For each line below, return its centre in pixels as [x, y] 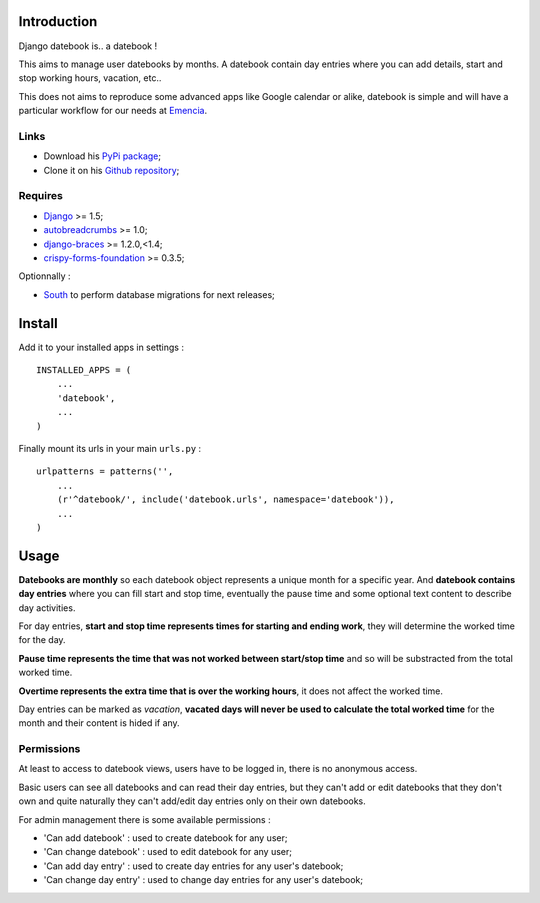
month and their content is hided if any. [99, 723]
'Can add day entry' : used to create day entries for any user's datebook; [193, 866]
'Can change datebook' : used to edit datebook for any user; [167, 852]
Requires [41, 196]
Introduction [58, 21]
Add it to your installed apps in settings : [101, 347]
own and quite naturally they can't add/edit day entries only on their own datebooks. [192, 801]
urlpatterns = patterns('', [105, 471]
